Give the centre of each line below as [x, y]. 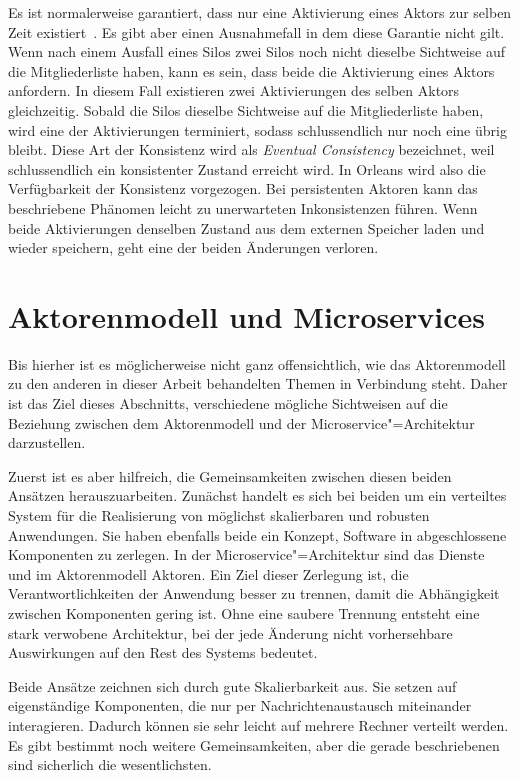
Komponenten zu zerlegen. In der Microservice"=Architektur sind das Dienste [246, 554]
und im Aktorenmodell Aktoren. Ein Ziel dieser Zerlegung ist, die [208, 573]
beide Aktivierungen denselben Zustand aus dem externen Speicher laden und [246, 227]
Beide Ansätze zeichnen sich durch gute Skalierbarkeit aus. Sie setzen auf [232, 685]
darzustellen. [47, 442]
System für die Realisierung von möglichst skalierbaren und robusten [219, 515]
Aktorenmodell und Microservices [246, 315]
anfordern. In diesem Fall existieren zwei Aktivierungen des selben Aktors [234, 90]
